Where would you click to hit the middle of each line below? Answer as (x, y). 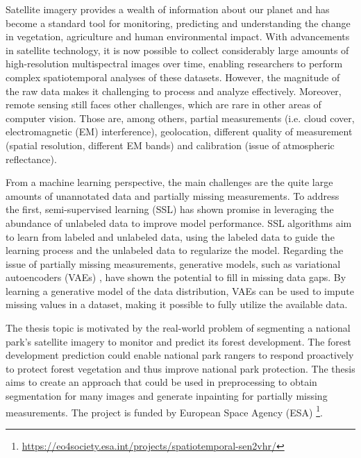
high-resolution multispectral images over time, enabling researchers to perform (174, 63)
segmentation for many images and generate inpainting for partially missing (167, 396)
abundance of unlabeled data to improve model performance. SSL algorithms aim (179, 222)
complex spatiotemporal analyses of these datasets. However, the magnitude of (173, 77)
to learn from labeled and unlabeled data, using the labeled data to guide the (170, 236)
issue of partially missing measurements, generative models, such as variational (173, 263)
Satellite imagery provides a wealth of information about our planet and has (168, 9)
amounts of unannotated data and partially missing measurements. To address (173, 195)
